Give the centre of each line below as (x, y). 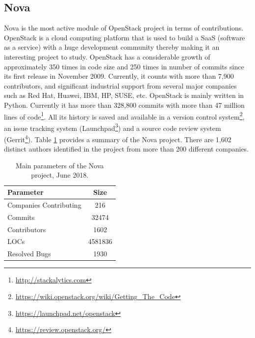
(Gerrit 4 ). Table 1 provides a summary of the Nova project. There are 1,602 (118, 138)
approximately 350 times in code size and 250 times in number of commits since (124, 66)
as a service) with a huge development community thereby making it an (112, 47)
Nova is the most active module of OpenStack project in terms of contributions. (124, 28)
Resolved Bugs (29, 254)
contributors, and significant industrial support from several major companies (120, 85)
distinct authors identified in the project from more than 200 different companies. (126, 149)
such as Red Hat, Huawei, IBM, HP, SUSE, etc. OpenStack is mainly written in (124, 95)
